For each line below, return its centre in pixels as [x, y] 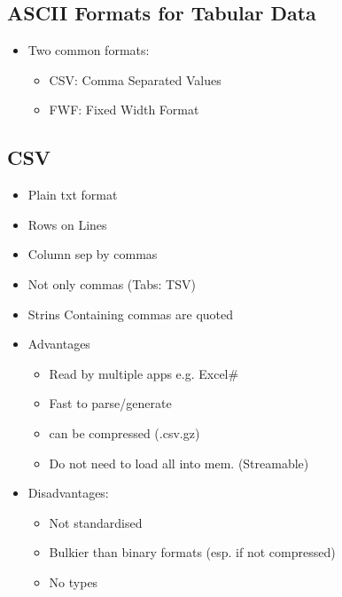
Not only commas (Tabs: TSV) [112, 283]
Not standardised [96, 522]
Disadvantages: [68, 493]
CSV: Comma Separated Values [135, 79]
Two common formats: [89, 50]
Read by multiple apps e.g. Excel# [144, 373]
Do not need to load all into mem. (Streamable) [179, 463]
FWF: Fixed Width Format [124, 110]
